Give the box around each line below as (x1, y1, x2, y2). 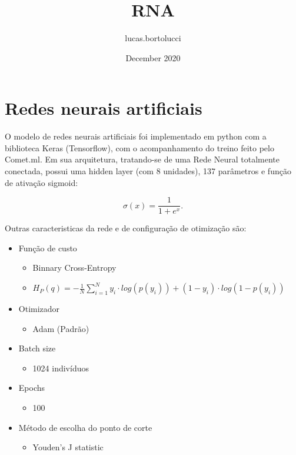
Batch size (18, 342, 56, 354)
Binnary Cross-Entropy (32, 261, 117, 274)
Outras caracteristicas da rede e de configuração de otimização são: (5, 222, 247, 234)
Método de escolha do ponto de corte (18, 421, 152, 433)
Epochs (18, 381, 45, 394)
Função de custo (18, 241, 77, 254)
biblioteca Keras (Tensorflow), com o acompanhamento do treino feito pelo (5, 141, 274, 154)
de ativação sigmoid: (5, 176, 78, 188)
